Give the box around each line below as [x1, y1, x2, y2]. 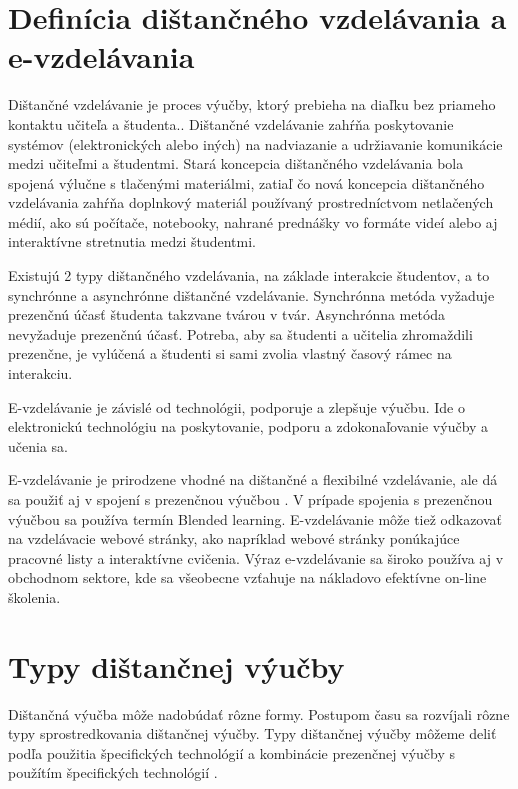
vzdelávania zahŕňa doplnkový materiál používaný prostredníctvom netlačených [8, 192, 494, 213]
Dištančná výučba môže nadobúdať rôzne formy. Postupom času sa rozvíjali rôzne [8, 703, 510, 724]
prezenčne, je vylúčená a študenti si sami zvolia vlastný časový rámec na [8, 343, 452, 364]
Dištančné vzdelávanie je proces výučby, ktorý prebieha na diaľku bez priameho [8, 94, 496, 115]
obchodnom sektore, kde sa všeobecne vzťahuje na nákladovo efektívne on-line [8, 567, 487, 588]
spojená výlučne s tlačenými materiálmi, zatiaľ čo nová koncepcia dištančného [8, 172, 485, 193]
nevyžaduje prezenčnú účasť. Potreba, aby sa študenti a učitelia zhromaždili [8, 323, 473, 344]
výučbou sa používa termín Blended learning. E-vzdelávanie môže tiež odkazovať [8, 508, 503, 529]
